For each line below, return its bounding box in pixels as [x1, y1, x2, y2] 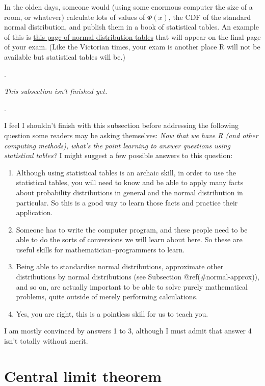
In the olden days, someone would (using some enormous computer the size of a [4, 2, 253, 12]
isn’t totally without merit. [4, 336, 88, 346]
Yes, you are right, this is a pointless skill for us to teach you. [16, 308, 208, 319]
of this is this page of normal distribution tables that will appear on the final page [4, 31, 261, 42]
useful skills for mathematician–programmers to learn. [16, 244, 185, 254]
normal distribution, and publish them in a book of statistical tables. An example [4, 21, 259, 32]
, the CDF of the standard [168, 11, 251, 22]
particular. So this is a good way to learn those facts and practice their [16, 197, 238, 208]
